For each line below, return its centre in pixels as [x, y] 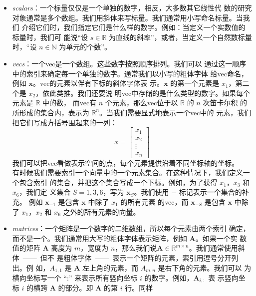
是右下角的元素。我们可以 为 [205, 267]
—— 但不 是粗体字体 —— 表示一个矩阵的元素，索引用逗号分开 [127, 257]
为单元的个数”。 [85, 47]
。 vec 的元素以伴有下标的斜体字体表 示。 [98, 83]
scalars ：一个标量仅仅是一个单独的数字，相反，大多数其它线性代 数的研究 [132, 7]
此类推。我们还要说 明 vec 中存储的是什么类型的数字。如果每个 [150, 93]
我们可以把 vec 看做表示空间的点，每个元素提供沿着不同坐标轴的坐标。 [126, 162]
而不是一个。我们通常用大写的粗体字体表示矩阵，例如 [100, 238]
